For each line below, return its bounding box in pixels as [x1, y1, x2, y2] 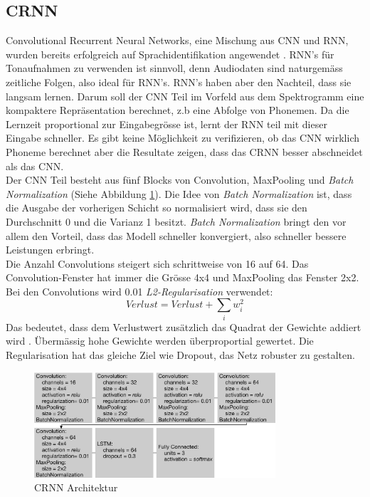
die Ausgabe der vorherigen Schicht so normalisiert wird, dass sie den [6, 200, 307, 215]
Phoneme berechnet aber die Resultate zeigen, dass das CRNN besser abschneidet [6, 144, 363, 159]
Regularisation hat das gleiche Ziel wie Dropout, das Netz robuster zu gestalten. [6, 347, 355, 362]
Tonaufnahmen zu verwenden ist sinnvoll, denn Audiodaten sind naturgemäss [6, 61, 343, 75]
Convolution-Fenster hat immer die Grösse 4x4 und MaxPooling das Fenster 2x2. [6, 270, 359, 285]
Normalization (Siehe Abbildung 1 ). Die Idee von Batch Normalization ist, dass [6, 186, 352, 201]
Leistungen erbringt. [6, 242, 95, 257]
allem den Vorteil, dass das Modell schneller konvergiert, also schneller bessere [6, 228, 347, 243]
